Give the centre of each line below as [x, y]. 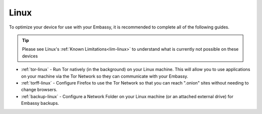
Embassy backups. [40, 103]
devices [30, 56]
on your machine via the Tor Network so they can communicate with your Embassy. [105, 76]
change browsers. [39, 90]
